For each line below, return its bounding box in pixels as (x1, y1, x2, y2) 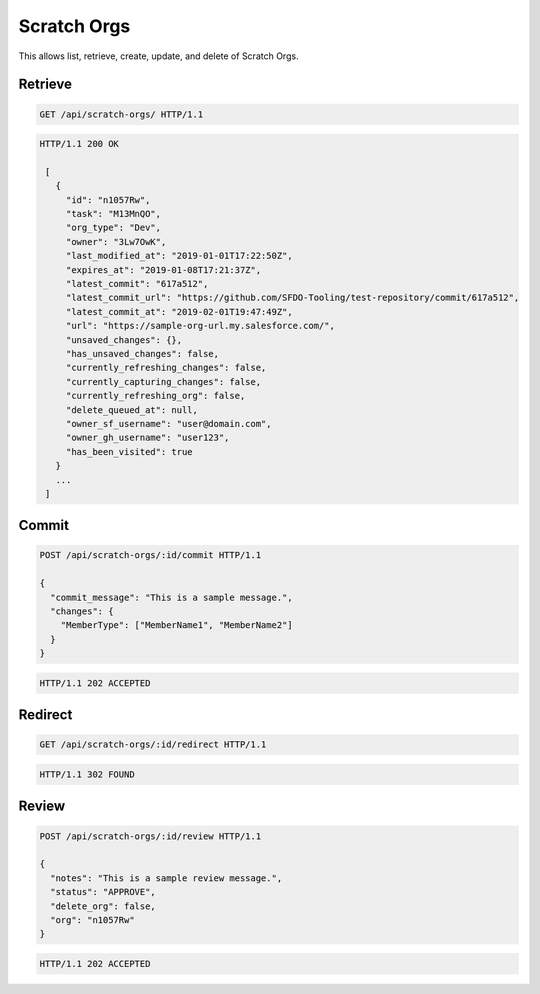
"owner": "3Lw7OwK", (65, 236, 167, 247)
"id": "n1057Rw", (65, 194, 151, 205)
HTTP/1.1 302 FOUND (39, 768, 135, 780)
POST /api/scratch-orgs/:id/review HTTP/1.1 (39, 830, 262, 842)
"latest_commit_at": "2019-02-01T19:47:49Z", (65, 306, 294, 317)
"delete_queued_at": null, (65, 404, 199, 415)
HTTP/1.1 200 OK (39, 138, 120, 150)
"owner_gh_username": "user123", (65, 432, 230, 444)
